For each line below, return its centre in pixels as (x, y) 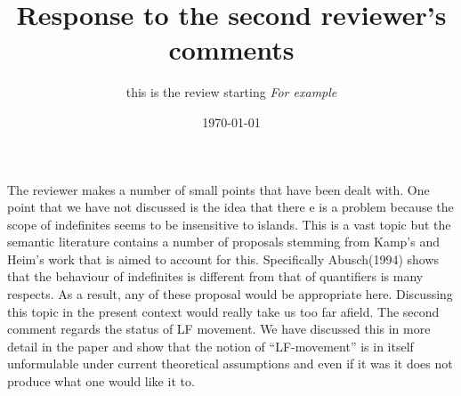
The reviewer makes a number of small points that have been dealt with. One (218, 189)
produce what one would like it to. (101, 381)
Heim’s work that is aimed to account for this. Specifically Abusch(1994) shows (223, 259)
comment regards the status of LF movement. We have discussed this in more (219, 329)
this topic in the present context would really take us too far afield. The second (223, 311)
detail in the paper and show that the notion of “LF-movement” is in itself (210, 346)
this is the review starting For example (231, 92)
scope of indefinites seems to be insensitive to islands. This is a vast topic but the (229, 224)
